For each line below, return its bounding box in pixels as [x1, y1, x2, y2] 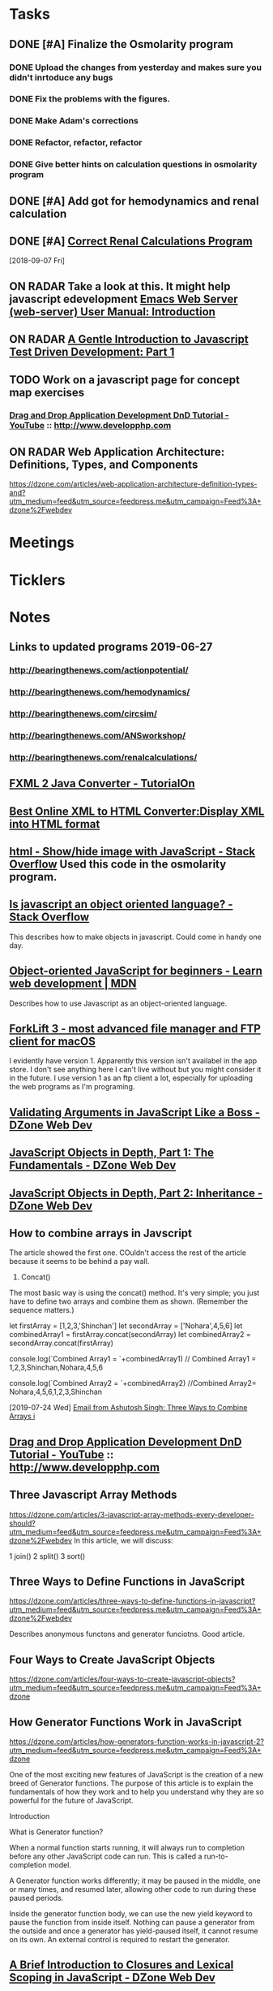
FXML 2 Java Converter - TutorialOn [9, 777, 195, 790]
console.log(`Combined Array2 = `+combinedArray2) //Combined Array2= [9, 1379, 257, 1388]
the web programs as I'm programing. [9, 1082, 135, 1092]
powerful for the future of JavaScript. [9, 1796, 134, 1806]
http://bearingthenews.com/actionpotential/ [9, 664, 189, 676]
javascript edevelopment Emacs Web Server [9, 292, 238, 305]
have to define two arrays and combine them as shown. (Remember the [9, 1296, 249, 1306]
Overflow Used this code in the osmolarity [9, 858, 227, 872]
